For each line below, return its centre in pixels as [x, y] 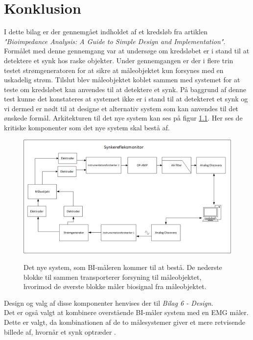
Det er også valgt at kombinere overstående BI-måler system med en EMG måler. [126, 312]
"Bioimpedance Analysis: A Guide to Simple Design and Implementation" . [115, 41]
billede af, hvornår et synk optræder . [60, 331]
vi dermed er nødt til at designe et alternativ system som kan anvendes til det [121, 108]
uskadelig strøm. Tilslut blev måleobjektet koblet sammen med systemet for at [122, 80]
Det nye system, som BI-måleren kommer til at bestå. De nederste [123, 267]
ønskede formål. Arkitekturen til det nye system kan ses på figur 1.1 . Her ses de [123, 118]
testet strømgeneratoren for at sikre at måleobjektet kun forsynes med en [114, 70]
